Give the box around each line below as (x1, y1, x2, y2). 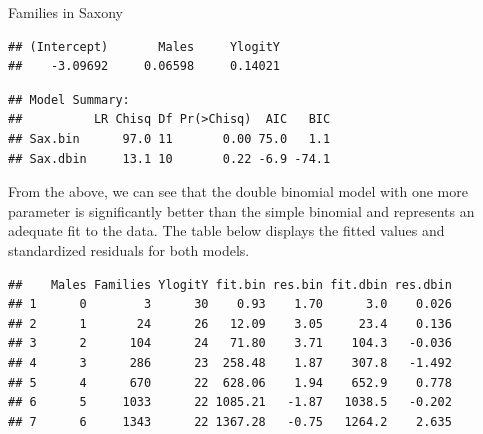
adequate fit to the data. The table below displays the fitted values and (8, 220, 445, 241)
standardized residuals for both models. (8, 239, 250, 260)
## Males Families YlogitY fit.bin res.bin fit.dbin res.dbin (8, 277, 452, 292)
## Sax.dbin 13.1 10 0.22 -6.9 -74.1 (8, 151, 331, 166)
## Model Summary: (8, 92, 130, 107)
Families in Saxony (8, 2, 124, 22)
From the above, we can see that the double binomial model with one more (8, 181, 468, 202)
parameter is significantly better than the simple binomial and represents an (8, 200, 475, 221)
